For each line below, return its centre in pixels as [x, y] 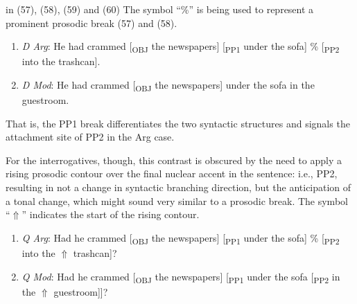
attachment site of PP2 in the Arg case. [90, 137]
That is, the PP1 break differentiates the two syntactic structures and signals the [178, 123]
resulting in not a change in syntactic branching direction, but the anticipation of [178, 187]
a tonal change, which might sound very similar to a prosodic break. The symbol [177, 200]
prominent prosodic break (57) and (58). [92, 23]
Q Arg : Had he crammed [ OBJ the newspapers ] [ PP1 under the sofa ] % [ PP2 [181, 238]
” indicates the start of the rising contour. [111, 214]
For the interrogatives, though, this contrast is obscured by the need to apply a [174, 160]
